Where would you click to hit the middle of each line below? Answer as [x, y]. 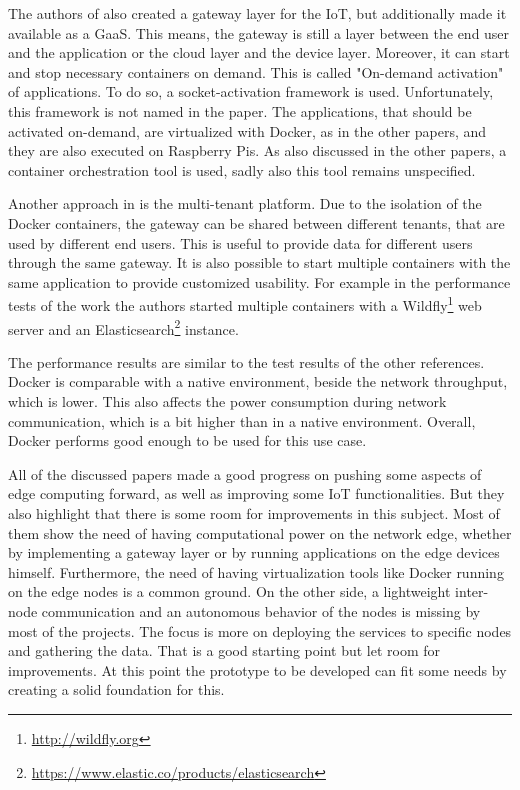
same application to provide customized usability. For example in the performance [259, 281]
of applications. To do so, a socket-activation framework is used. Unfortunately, [251, 91]
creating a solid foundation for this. [116, 689]
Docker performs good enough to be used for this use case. [187, 440]
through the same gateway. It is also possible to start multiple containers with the [259, 262]
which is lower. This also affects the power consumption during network [227, 401]
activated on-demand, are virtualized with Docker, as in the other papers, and [247, 130]
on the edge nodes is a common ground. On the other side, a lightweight [229, 591]
